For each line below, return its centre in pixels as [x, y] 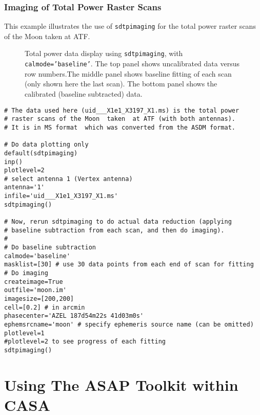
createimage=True [34, 282]
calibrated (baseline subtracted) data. [84, 93]
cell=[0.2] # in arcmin [45, 307]
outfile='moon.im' [35, 290]
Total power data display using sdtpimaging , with [104, 53]
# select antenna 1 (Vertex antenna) [68, 179]
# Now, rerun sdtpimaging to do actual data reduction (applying [118, 222]
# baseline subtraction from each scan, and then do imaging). [114, 230]
